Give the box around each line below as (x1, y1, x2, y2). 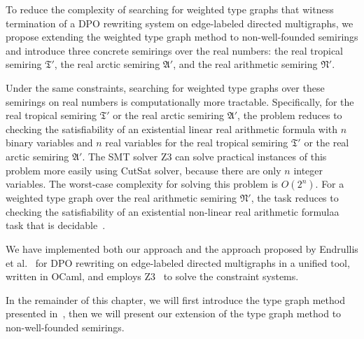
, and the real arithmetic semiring (173, 57, 318, 71)
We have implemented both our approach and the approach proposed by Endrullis (6, 241, 358, 256)
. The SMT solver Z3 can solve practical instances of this (82, 148, 327, 163)
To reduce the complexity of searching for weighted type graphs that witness (6, 2, 334, 16)
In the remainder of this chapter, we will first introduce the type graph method (6, 292, 345, 307)
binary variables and (6, 135, 93, 150)
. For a (315, 177, 344, 191)
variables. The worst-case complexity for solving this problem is (6, 177, 279, 191)
